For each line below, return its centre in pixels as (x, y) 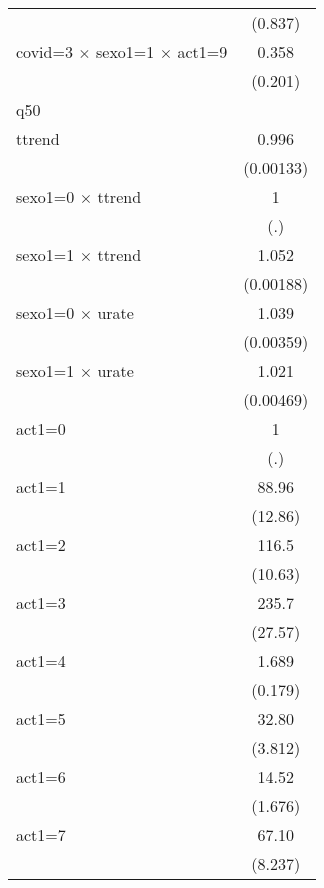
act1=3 (41, 602)
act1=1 (41, 486)
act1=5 (41, 718)
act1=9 (202, 51)
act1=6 (41, 776)
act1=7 (41, 834)
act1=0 (41, 428)
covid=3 (44, 51)
